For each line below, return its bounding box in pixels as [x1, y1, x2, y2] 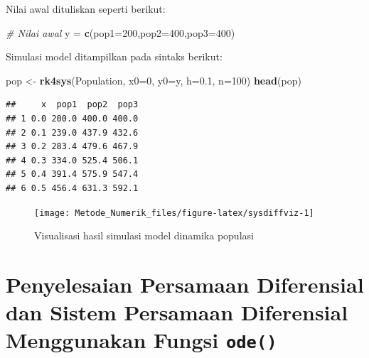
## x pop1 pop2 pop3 [6, 99, 139, 110]
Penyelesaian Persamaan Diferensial [6, 269, 364, 298]
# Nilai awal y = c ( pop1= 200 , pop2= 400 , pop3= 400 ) [6, 25, 235, 40]
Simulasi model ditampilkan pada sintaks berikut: [6, 49, 223, 64]
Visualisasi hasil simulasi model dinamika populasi [34, 228, 254, 243]
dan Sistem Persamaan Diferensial [6, 298, 348, 327]
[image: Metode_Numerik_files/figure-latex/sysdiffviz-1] [34, 207, 314, 218]
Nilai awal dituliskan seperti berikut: [6, 1, 166, 16]
